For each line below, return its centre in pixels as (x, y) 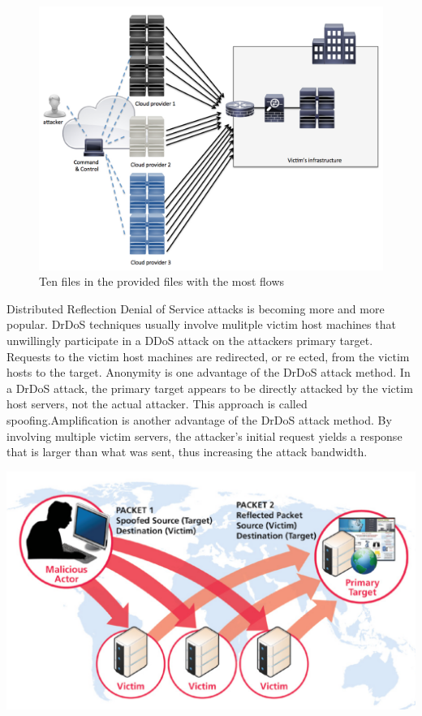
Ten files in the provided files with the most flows (162, 281)
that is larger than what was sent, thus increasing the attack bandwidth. (187, 452)
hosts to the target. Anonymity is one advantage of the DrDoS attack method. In (209, 372)
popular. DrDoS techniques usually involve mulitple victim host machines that (201, 324)
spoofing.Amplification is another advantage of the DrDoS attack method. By (199, 419)
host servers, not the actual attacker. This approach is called (157, 404)
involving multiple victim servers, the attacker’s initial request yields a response (205, 436)
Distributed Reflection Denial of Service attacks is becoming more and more (196, 308)
